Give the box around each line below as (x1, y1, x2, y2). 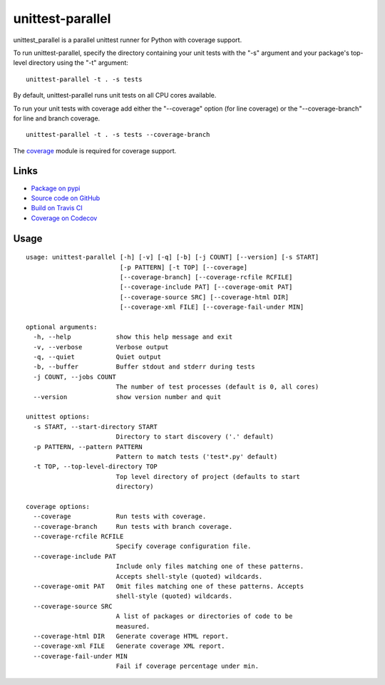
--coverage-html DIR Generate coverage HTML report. (33, 632, 230, 640)
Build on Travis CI (31, 204, 83, 212)
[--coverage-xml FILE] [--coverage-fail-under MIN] (119, 303, 304, 311)
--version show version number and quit (33, 393, 222, 401)
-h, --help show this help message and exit (33, 333, 233, 341)
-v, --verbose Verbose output (33, 343, 169, 351)
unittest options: (26, 413, 91, 421)
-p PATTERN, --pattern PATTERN (33, 443, 143, 450)
